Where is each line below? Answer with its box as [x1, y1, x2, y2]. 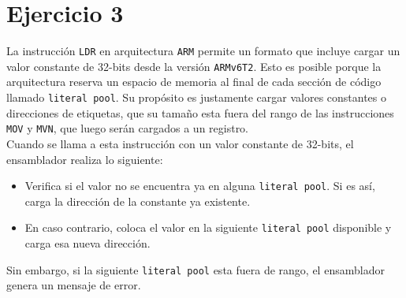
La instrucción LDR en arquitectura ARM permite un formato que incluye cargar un [6, 43, 400, 59]
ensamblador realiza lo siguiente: [6, 151, 163, 167]
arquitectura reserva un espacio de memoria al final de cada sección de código [6, 73, 382, 90]
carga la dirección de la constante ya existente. [24, 192, 251, 209]
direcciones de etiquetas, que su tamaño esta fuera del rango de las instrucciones [6, 104, 394, 121]
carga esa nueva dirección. [24, 235, 151, 251]
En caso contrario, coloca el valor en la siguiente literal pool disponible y [24, 219, 392, 236]
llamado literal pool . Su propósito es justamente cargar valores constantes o [6, 89, 387, 106]
